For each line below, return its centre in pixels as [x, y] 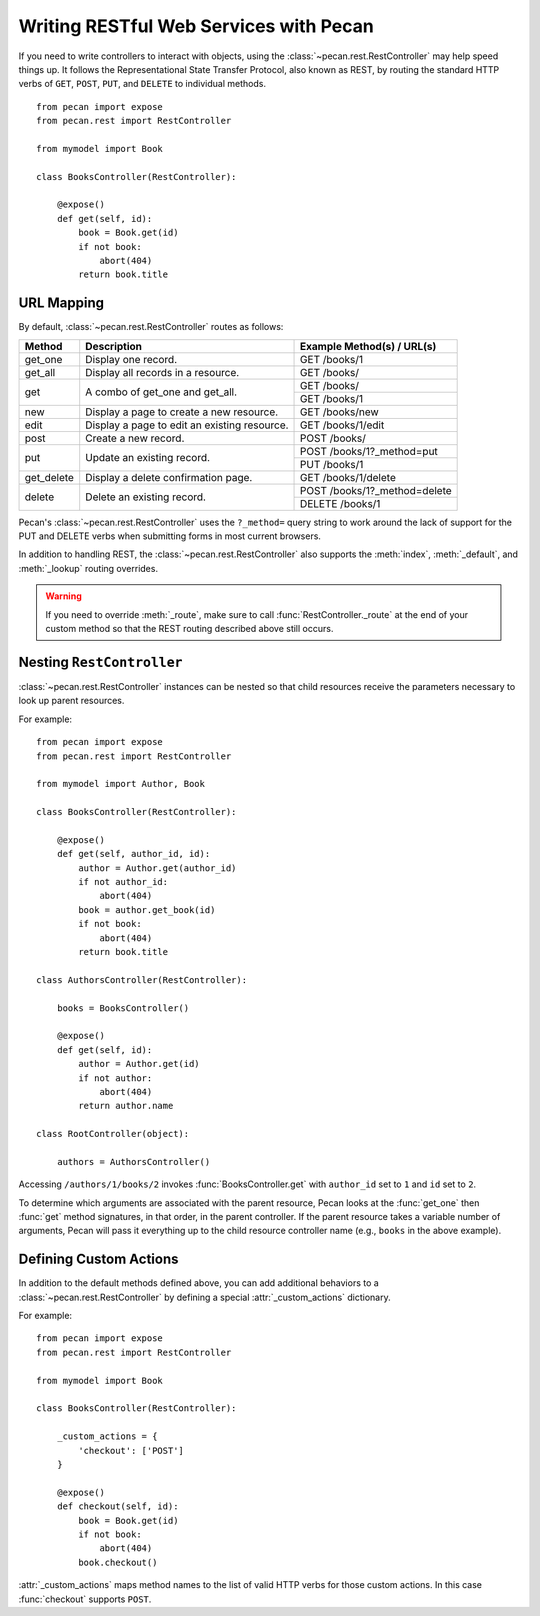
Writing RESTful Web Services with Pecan [196, 26]
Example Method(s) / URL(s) [368, 346]
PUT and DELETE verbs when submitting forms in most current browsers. [170, 536]
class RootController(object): [113, 1134]
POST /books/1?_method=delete [376, 490]
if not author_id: [123, 882]
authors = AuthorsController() [133, 1161]
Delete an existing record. [146, 497]
